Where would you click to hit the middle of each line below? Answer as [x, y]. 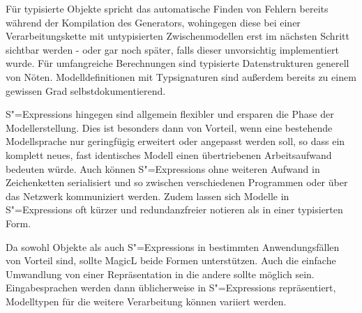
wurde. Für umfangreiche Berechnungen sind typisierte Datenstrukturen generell [178, 63]
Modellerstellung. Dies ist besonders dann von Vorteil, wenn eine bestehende [169, 127]
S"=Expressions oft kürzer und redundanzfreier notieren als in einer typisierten [174, 209]
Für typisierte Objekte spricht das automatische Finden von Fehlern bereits [167, 8]
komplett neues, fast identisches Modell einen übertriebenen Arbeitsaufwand [169, 154]
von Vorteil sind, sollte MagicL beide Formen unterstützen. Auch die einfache [171, 260]
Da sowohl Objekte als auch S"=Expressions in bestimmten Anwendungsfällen [173, 246]
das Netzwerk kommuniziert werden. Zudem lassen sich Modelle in [148, 196]
